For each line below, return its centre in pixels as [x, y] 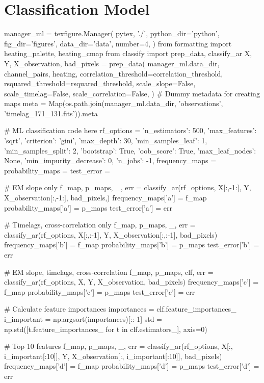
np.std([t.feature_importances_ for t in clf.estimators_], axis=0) [106, 329]
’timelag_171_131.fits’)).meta [51, 113]
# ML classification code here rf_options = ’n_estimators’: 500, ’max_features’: [130, 130]
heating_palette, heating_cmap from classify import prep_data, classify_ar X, [128, 53]
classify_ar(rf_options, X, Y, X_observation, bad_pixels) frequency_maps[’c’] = [131, 282]
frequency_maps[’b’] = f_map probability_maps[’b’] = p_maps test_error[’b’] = [132, 245]
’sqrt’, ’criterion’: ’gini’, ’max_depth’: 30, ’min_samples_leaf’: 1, [106, 141]
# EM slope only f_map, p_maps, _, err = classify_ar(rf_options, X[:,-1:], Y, [128, 187]
